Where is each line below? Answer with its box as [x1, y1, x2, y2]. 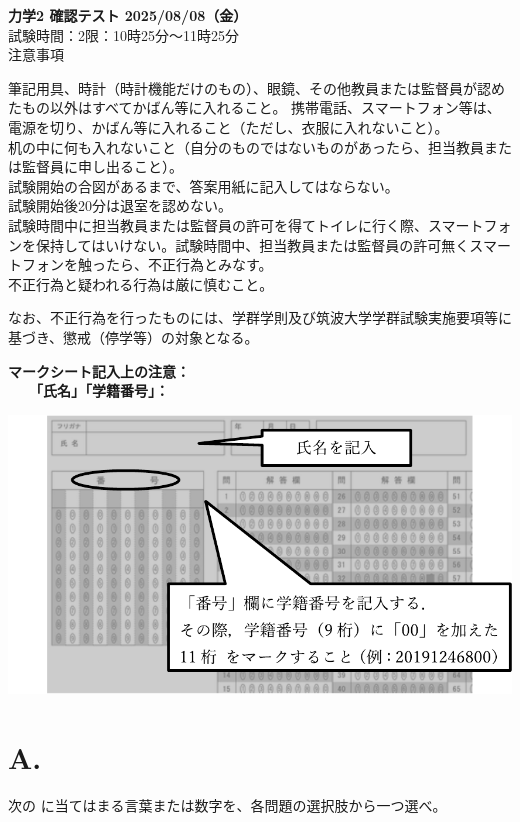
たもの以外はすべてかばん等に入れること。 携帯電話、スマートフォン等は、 [8, 97, 501, 118]
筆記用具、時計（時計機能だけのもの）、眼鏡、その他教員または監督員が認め [8, 77, 505, 98]
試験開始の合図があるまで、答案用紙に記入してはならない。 [8, 175, 399, 196]
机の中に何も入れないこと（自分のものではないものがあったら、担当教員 [8, 136, 484, 157]
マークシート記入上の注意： [8, 360, 190, 381]
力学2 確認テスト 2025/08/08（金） [8, 5, 248, 25]
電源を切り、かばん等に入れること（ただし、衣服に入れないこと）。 [8, 116, 449, 137]
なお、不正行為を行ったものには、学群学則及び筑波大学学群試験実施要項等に [8, 307, 512, 328]
